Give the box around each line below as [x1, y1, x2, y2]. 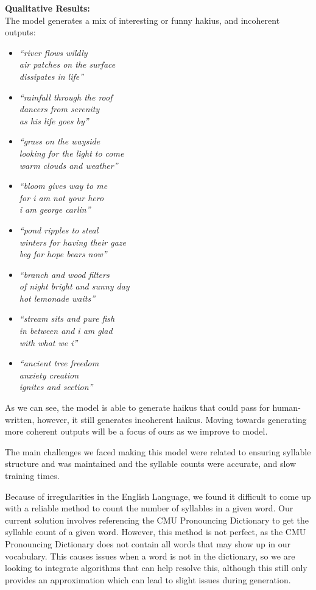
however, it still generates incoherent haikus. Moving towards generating [37, 413, 307, 425]
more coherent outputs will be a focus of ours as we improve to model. [5, 425, 268, 438]
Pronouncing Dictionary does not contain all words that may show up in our [5, 537, 291, 550]
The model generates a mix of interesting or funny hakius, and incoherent [5, 13, 280, 26]
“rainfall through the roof [19, 90, 113, 103]
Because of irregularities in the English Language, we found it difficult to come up [5, 489, 311, 502]
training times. [5, 469, 60, 482]
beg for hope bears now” [19, 247, 107, 260]
